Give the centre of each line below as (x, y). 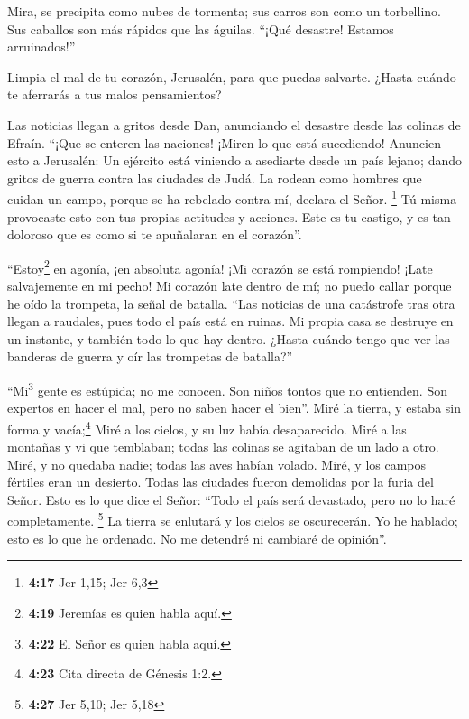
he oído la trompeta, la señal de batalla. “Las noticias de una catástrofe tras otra (231, 303)
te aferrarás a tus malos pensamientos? (115, 94)
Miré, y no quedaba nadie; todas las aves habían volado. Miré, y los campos (217, 464)
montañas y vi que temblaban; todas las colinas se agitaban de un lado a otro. (223, 447)
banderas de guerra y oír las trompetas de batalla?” (150, 356)
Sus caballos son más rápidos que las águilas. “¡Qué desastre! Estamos (201, 28)
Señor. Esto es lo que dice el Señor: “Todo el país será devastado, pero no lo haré (231, 499)
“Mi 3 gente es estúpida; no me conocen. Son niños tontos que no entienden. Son (227, 389)
